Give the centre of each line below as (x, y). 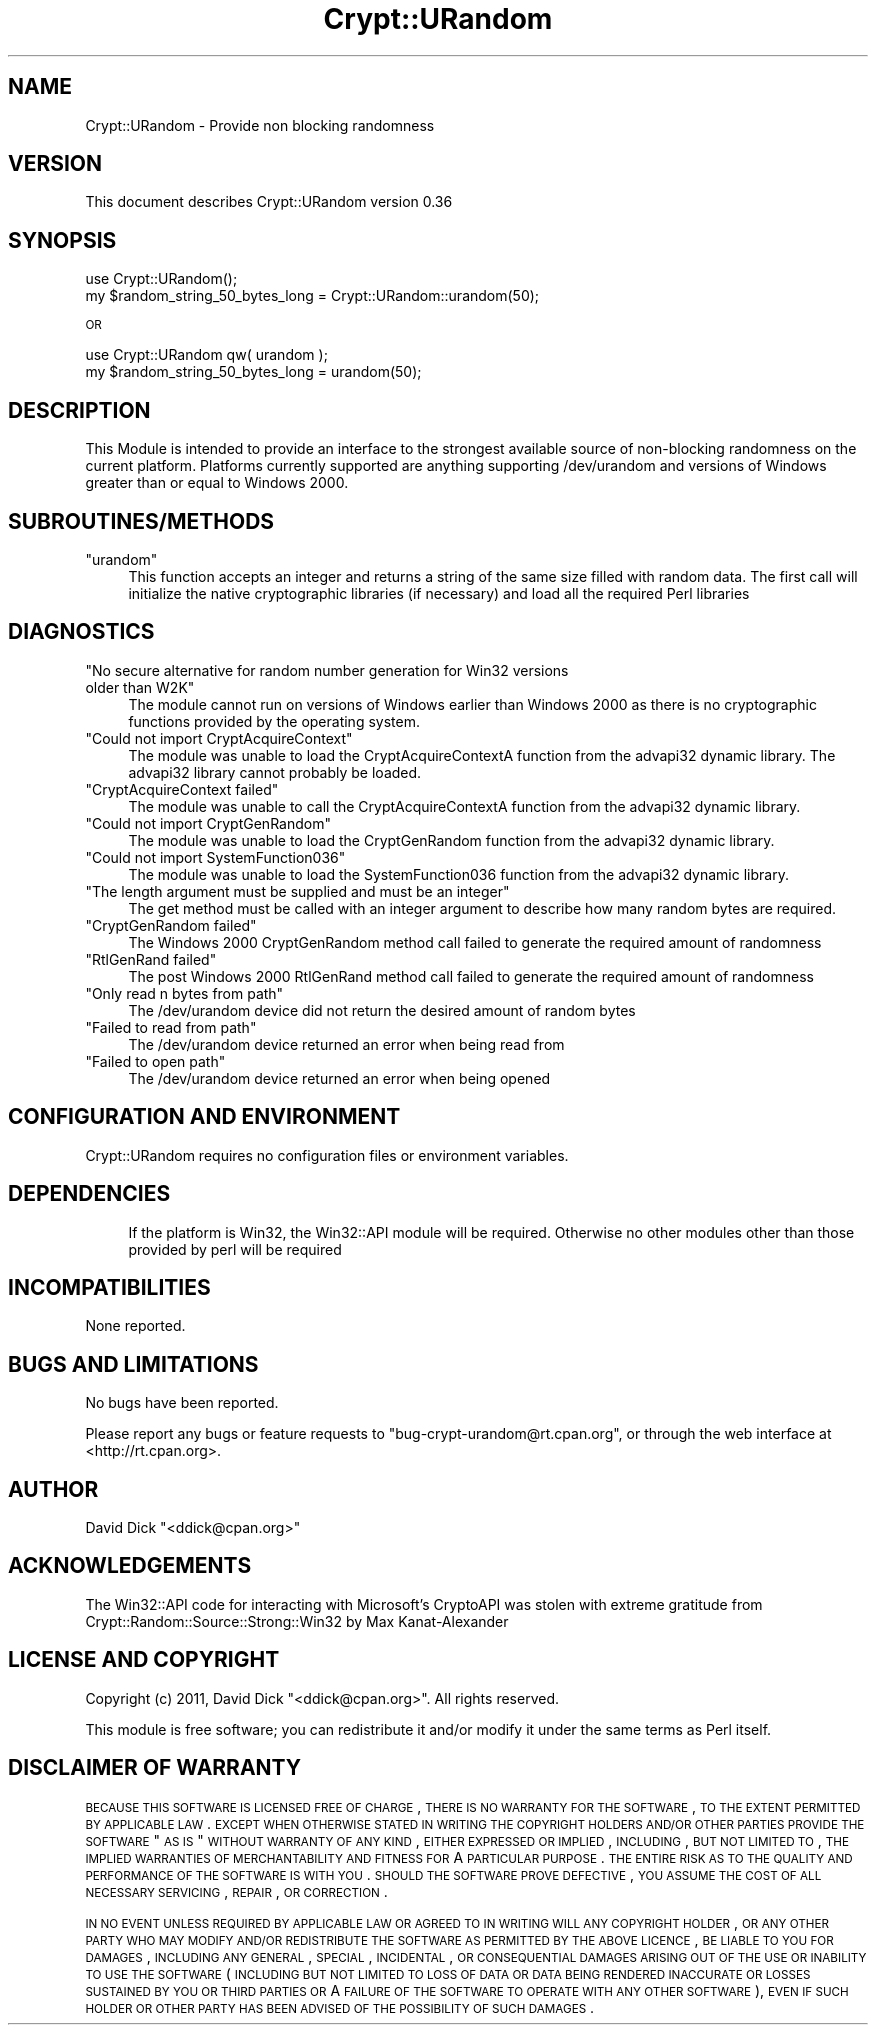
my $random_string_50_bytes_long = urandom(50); (253, 372)
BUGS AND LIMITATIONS (133, 1364)
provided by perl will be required (235, 1249)
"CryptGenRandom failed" (171, 925)
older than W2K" (140, 687)
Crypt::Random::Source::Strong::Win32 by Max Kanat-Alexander (297, 1621)
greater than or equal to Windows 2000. (217, 483)
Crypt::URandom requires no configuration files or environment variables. (327, 1155)
